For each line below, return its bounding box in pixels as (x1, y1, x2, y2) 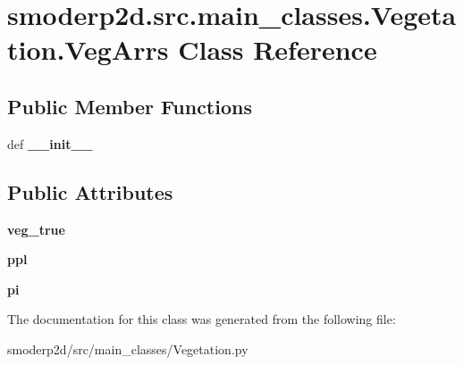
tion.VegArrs (7, 31, 169, 68)
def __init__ (7, 134, 93, 153)
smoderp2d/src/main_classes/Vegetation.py (7, 339, 248, 358)
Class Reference (178, 31, 377, 68)
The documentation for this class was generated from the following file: (7, 310, 396, 328)
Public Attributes (7, 178, 173, 205)
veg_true (7, 220, 65, 238)
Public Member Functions (7, 92, 252, 120)
